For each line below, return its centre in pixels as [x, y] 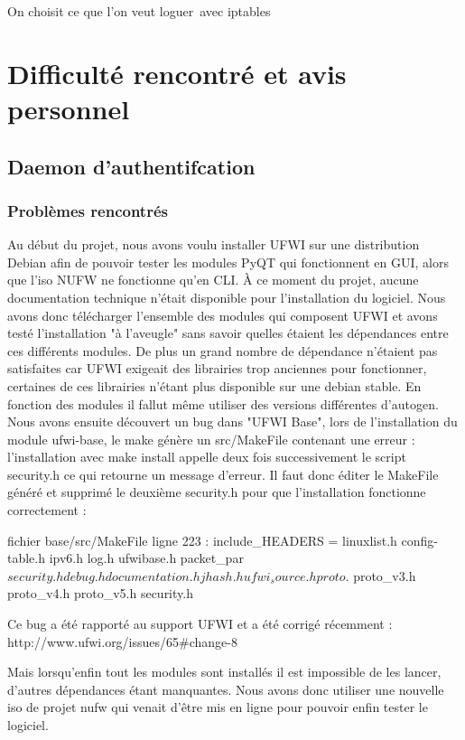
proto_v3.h [385, 575]
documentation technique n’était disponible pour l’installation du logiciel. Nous [227, 297]
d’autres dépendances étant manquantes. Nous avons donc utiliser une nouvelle [226, 689]
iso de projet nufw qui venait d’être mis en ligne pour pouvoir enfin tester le [218, 707]
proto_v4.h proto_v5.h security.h [100, 593]
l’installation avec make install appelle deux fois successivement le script [207, 457]
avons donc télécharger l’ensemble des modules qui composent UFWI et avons [223, 315]
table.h [27, 558]
